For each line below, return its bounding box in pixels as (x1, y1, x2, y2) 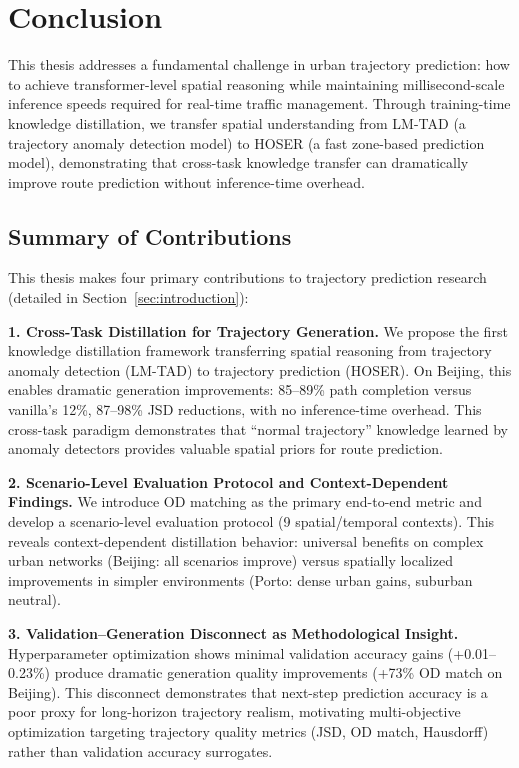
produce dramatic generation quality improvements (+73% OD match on (54, 662, 503, 683)
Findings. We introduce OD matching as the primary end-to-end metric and (8, 491, 482, 512)
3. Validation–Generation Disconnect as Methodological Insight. (8, 622, 459, 643)
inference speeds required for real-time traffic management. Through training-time (8, 93, 511, 114)
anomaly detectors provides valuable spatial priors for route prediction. (8, 438, 444, 459)
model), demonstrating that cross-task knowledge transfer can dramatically (8, 152, 469, 173)
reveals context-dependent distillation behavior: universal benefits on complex (8, 530, 484, 551)
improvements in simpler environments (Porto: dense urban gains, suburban (8, 569, 473, 590)
